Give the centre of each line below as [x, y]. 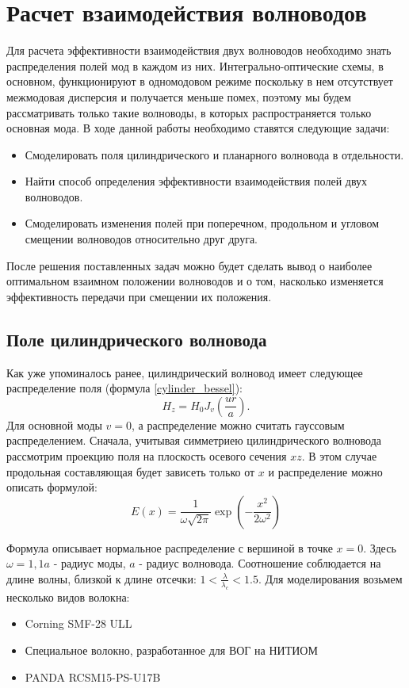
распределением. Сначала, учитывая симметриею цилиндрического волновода [194, 440]
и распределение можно [325, 471]
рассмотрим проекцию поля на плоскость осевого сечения [147, 456]
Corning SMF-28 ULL [78, 623]
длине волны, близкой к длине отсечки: [101, 578]
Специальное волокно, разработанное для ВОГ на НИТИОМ [171, 650]
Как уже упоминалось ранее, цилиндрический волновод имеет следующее [185, 372]
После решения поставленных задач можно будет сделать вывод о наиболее [189, 265]
